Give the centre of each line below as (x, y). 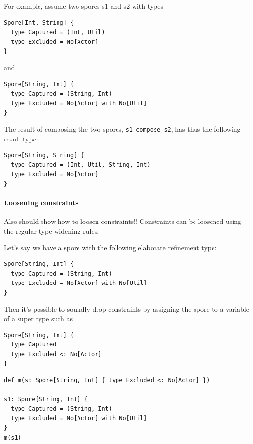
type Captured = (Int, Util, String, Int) (81, 165)
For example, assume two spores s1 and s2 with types (84, 6)
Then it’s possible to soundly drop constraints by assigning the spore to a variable (126, 309)
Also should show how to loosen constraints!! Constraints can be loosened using (123, 221)
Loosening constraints (41, 203)
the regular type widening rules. (52, 231)
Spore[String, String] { (44, 155)
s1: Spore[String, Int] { (46, 399)
